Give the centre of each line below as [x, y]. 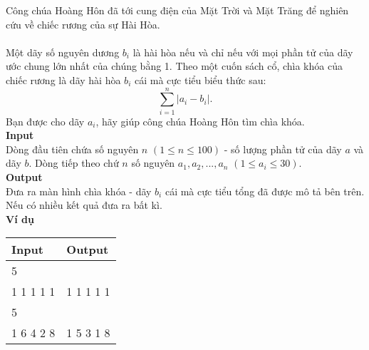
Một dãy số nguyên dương [63, 52]
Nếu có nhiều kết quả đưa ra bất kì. [84, 205]
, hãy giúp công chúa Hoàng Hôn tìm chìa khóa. [200, 121]
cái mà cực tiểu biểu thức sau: [200, 79]
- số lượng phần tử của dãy [283, 149]
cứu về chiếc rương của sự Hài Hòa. [83, 24]
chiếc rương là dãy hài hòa [63, 79]
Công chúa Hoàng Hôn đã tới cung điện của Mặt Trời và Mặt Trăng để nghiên [177, 10]
